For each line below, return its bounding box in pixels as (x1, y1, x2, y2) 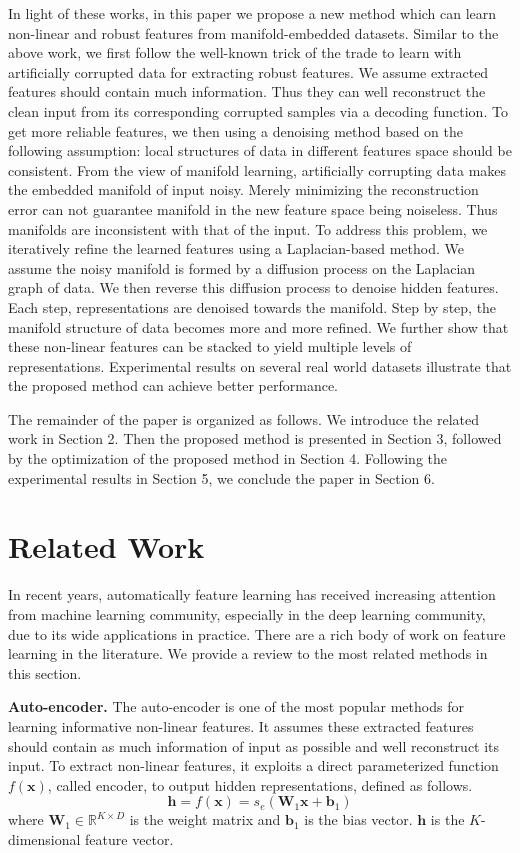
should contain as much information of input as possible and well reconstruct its (8, 735, 500, 756)
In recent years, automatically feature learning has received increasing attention (8, 584, 496, 605)
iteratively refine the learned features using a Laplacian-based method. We (8, 238, 464, 259)
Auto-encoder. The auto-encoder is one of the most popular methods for (8, 696, 464, 717)
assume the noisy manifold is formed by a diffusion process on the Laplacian (8, 257, 476, 278)
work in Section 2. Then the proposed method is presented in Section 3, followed (8, 428, 502, 449)
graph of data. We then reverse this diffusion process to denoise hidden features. (8, 277, 499, 298)
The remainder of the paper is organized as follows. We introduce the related (8, 408, 480, 429)
